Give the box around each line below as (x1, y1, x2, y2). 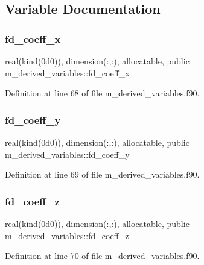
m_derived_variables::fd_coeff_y (5, 148, 130, 160)
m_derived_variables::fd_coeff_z (5, 229, 129, 242)
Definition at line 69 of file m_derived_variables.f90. (5, 168, 200, 181)
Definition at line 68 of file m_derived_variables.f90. (5, 87, 200, 99)
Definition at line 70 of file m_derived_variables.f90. (5, 249, 200, 262)
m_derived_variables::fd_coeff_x (5, 66, 130, 79)
